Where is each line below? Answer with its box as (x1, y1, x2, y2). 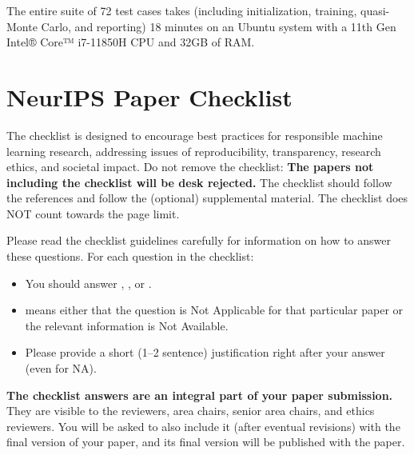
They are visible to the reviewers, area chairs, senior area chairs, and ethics (6, 402, 375, 419)
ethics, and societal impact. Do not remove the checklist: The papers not (6, 158, 374, 175)
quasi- (360, 2, 390, 18)
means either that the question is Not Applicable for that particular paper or (25, 301, 404, 318)
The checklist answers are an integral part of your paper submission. (6, 386, 393, 403)
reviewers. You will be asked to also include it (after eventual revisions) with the (6, 417, 400, 434)
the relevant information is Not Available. (25, 317, 229, 333)
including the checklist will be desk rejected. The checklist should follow (6, 174, 392, 190)
